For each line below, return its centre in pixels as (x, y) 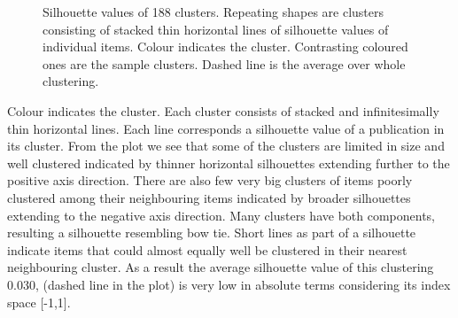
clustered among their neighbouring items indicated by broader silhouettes (209, 197)
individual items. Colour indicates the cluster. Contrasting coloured (225, 47)
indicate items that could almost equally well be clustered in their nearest (207, 249)
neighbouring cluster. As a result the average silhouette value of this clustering (221, 267)
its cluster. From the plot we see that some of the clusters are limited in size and (226, 146)
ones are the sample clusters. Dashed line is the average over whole (224, 63)
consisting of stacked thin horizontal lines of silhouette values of (216, 29)
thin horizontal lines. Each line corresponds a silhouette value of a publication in (226, 128)
